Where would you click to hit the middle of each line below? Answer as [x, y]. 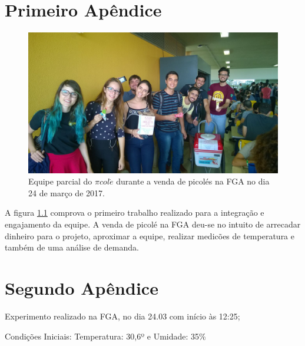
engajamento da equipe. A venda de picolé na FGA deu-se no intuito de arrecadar [153, 224]
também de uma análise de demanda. [72, 247]
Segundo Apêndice [82, 287]
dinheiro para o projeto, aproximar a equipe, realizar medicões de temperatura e [150, 235]
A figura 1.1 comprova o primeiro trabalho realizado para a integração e [135, 212]
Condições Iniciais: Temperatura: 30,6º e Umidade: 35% [105, 336]
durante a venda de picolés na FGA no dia [193, 181]
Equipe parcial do [60, 181]
